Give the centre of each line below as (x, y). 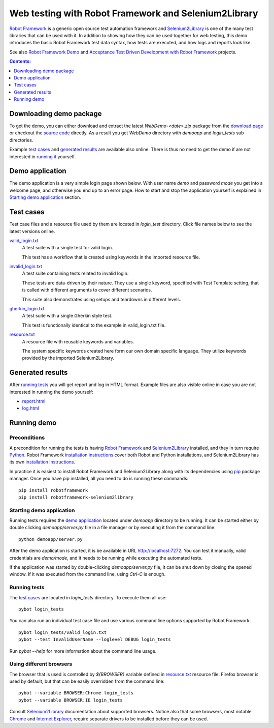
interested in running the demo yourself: (51, 392)
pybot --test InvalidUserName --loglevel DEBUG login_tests (95, 639)
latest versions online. (32, 231)
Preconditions (27, 438)
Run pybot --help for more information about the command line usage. (83, 651)
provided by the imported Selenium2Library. (68, 358)
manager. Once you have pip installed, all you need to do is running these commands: (99, 479)
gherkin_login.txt (27, 309)
